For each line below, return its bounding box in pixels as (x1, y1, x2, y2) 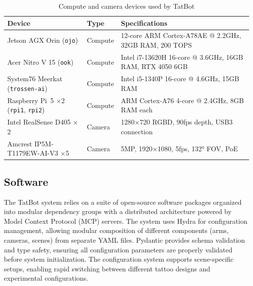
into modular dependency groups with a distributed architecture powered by (4, 206, 232, 216)
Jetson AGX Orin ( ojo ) (7, 35, 78, 45)
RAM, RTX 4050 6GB (121, 61, 188, 71)
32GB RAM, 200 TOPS (121, 40, 192, 50)
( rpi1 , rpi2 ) (7, 105, 45, 115)
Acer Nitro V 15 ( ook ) (7, 56, 73, 67)
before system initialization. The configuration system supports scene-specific (4, 254, 234, 264)
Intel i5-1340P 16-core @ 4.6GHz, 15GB (121, 73, 239, 84)
